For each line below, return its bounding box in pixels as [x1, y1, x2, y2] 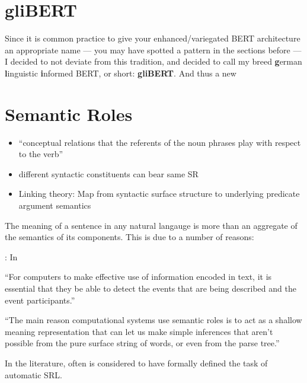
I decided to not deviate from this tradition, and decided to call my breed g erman [5, 55, 302, 68]
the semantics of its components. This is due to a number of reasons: [5, 231, 254, 243]
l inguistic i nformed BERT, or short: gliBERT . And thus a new [5, 66, 236, 79]
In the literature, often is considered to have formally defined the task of [5, 356, 268, 369]
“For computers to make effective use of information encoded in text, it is [5, 270, 272, 283]
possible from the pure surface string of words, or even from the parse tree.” [5, 337, 280, 349]
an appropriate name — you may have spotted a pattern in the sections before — [5, 43, 302, 56]
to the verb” [18, 148, 63, 160]
